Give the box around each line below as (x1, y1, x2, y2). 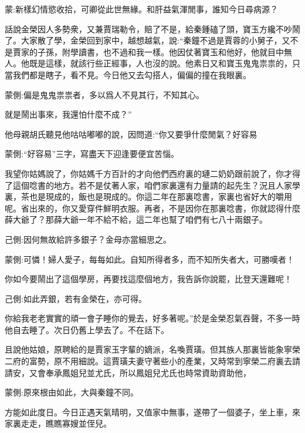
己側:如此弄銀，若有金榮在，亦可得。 (5, 292, 147, 304)
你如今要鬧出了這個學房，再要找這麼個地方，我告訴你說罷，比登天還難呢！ (5, 273, 292, 285)
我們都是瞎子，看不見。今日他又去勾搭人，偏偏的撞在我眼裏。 (12, 68, 251, 80)
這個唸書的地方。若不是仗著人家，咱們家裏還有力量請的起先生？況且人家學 (12, 179, 300, 191)
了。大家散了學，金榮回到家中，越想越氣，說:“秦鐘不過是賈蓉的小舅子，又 (5, 34, 290, 46)
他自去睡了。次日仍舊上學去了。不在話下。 (5, 323, 169, 335)
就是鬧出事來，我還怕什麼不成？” (5, 108, 132, 120)
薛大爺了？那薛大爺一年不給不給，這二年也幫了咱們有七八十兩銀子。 (5, 213, 267, 226)
